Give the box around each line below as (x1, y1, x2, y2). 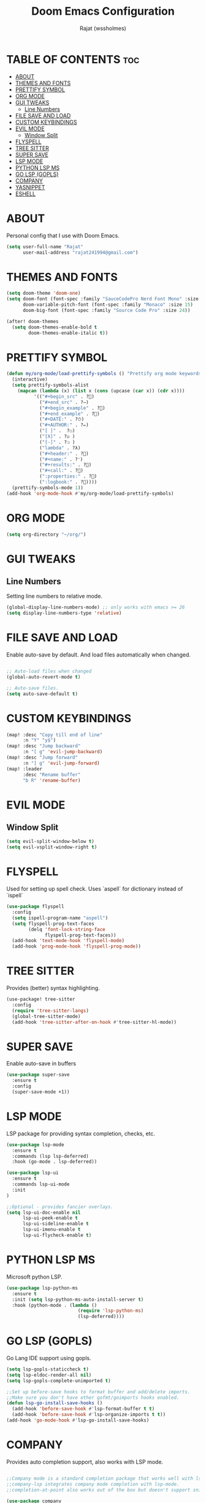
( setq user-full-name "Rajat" (6, 243, 84, 249)
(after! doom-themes (6, 318, 59, 324)
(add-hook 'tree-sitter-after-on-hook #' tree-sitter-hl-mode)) (12, 1019, 177, 1025)
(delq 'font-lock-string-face (28, 926, 105, 932)
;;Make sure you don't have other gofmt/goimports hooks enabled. (6, 1395, 180, 1401)
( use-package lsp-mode (6, 1141, 64, 1147)
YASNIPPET (15, 183, 45, 191)
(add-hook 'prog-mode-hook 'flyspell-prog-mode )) (12, 943, 141, 949)
